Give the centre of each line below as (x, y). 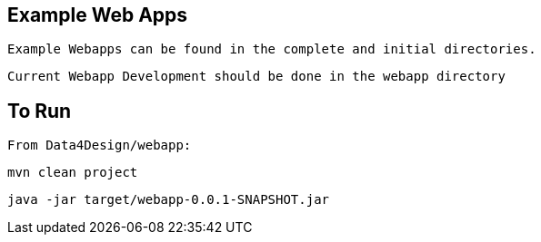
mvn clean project (73, 173)
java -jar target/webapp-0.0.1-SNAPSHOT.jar (169, 200)
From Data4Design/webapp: (100, 145)
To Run (40, 111)
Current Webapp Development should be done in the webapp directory (256, 77)
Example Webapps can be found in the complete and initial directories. (272, 49)
